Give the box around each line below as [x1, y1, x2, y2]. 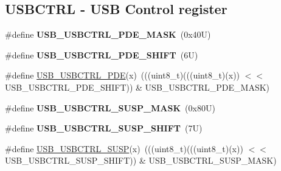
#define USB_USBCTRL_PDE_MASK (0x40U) [5, 28, 211, 41]
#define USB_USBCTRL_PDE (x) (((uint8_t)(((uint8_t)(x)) [5, 69, 240, 82]
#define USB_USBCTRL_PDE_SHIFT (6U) [5, 48, 198, 61]
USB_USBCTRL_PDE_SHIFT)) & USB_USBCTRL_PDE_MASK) [5, 80, 270, 93]
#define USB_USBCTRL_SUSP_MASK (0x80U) [5, 101, 215, 114]
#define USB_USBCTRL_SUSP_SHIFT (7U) [5, 122, 203, 134]
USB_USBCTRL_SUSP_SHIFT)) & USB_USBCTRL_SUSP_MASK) [5, 154, 277, 167]
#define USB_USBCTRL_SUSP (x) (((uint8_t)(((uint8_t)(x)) [5, 142, 243, 155]
